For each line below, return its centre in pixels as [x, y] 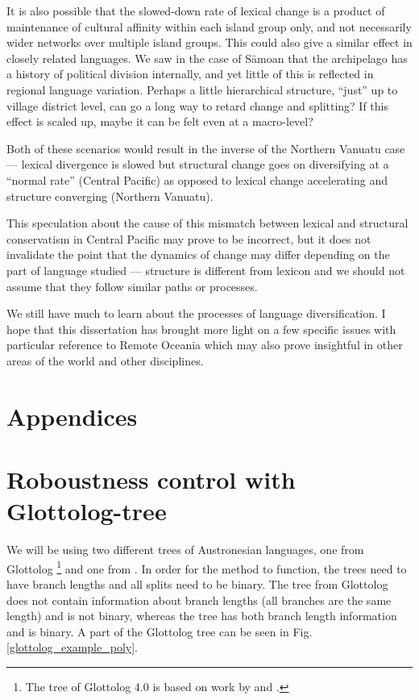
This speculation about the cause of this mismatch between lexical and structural [207, 223]
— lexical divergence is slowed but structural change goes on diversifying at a [198, 164]
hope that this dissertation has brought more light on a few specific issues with [201, 329]
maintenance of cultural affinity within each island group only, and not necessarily [209, 26]
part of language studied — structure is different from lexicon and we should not [206, 270]
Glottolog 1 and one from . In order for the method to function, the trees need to [207, 567]
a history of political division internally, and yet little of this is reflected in [190, 74]
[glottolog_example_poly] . [72, 647]
